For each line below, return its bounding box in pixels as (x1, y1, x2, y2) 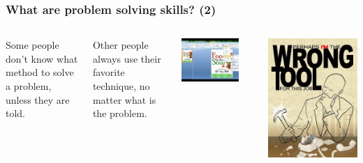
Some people (6, 38, 59, 52)
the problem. (92, 106, 147, 121)
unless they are (6, 92, 70, 107)
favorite (92, 65, 125, 79)
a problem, (6, 79, 52, 93)
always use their (92, 51, 161, 65)
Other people (92, 38, 149, 52)
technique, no (92, 79, 150, 93)
